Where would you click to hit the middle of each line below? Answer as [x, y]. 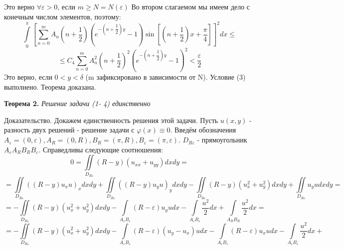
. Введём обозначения [203, 130]
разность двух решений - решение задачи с [69, 130]
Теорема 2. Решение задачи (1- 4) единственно [77, 103]
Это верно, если [28, 77]
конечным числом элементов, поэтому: [63, 16]
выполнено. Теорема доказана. [50, 86]
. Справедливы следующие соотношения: [101, 149]
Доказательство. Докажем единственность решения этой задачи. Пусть [111, 120]
